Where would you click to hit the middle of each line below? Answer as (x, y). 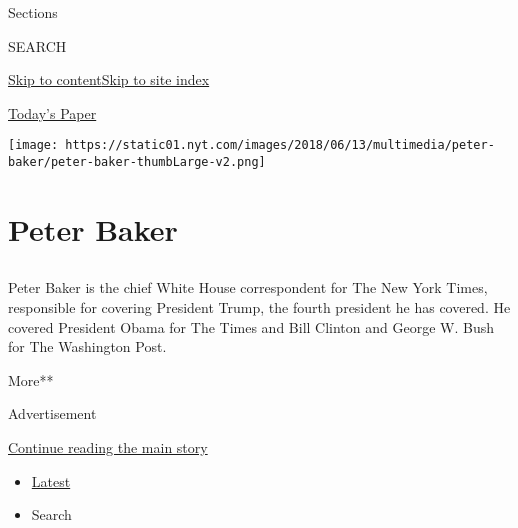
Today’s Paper (52, 112)
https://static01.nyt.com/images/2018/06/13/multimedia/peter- (280, 145)
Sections (33, 12)
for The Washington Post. (87, 346)
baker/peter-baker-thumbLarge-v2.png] (137, 162)
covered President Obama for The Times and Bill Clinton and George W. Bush (251, 326)
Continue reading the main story (108, 447)
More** (31, 379)
